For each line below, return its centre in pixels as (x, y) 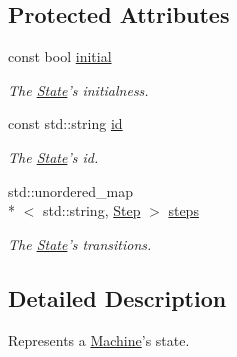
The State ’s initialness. (78, 89)
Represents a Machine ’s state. (99, 339)
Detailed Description (117, 297)
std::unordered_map (71, 190)
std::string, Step (91, 210)
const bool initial (60, 56)
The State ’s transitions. (80, 243)
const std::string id (65, 123)
